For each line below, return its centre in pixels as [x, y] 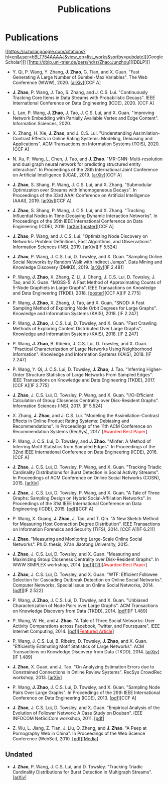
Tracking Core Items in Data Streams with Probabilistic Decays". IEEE [84, 97]
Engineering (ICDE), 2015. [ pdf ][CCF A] [53, 509]
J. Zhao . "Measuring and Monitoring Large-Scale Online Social [77, 539]
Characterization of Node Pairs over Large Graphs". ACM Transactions [85, 605]
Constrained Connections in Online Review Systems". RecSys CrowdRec [87, 672]
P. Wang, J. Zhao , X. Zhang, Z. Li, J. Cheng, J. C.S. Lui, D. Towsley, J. [84, 277]
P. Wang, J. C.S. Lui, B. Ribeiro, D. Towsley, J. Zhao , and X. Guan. [80, 641]
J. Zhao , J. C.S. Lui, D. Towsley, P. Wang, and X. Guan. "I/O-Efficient [83, 395]
